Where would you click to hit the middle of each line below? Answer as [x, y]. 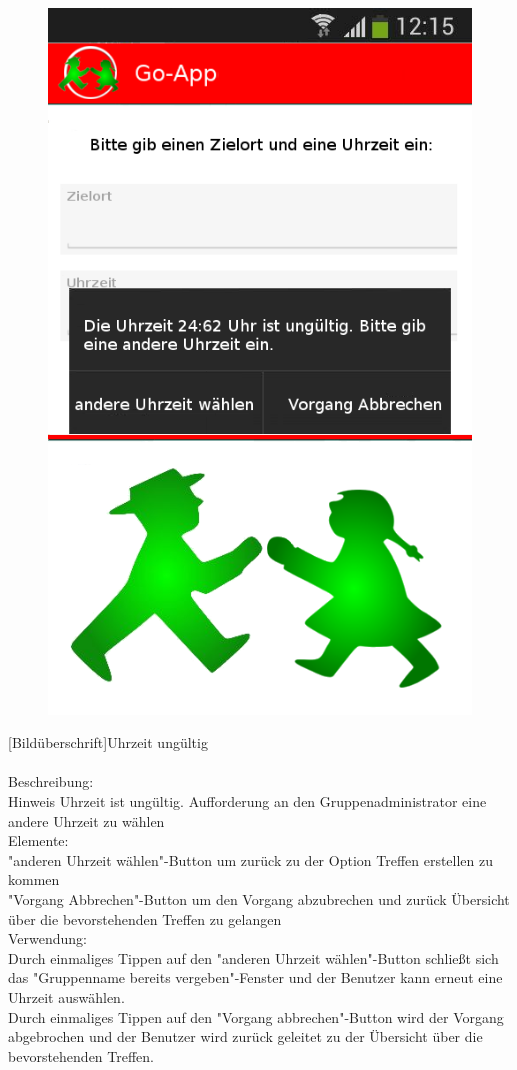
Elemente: [38, 840]
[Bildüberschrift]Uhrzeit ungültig [108, 742]
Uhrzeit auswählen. [66, 996]
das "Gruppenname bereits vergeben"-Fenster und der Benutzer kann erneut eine [255, 977]
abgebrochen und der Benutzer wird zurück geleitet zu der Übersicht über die [245, 1036]
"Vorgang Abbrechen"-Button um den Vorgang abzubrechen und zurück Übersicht [259, 899]
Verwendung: [48, 938]
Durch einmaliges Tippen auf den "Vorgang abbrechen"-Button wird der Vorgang [256, 1016]
